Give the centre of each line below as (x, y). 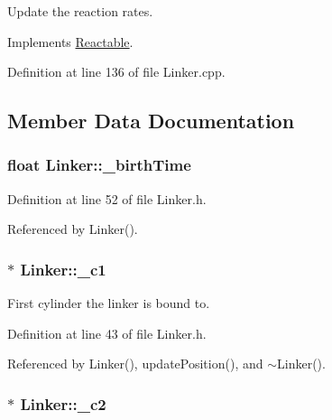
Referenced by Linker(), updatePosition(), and (135, 364)
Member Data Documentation (151, 121)
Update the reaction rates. (80, 11)
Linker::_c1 (63, 269)
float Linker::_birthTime (99, 165)
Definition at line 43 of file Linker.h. (107, 333)
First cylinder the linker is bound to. (109, 303)
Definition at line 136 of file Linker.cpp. (116, 72)
